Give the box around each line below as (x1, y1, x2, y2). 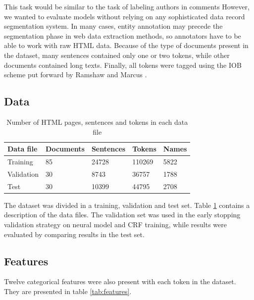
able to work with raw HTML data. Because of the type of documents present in (4, 40, 249, 50)
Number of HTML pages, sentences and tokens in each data (6, 116, 188, 127)
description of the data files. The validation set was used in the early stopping (4, 209, 241, 220)
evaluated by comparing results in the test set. (4, 229, 145, 239)
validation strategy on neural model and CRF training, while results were (4, 219, 227, 229)
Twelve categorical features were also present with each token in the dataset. (4, 276, 236, 287)
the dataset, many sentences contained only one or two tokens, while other (4, 50, 230, 60)
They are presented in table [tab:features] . (4, 286, 132, 296)
